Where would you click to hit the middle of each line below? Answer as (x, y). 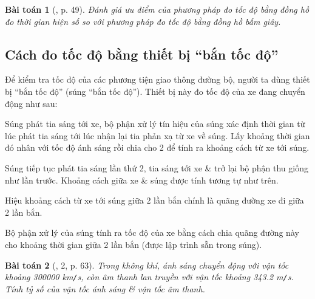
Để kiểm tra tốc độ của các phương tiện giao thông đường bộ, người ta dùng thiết (157, 79)
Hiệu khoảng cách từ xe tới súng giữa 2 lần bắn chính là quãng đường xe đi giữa (154, 200)
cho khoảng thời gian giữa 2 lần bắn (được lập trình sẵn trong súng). (134, 244)
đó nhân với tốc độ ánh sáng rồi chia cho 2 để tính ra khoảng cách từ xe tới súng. (157, 147)
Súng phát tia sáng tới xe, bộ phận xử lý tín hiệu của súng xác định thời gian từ (155, 124)
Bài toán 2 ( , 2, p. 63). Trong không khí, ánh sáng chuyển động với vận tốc (147, 265)
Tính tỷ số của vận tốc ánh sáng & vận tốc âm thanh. (105, 288)
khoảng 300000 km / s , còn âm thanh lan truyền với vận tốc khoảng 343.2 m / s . (149, 277)
